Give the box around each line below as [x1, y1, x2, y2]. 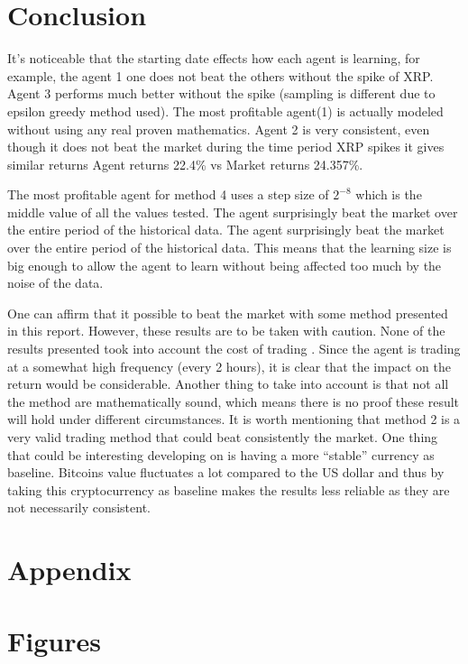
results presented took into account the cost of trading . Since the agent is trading [7, 339, 461, 358]
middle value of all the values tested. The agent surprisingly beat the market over [7, 202, 458, 221]
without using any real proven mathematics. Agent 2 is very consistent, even [7, 119, 430, 138]
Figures [7, 622, 101, 659]
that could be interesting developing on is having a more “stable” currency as [7, 445, 435, 464]
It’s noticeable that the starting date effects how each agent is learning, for [7, 49, 420, 68]
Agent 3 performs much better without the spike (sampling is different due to [7, 84, 436, 103]
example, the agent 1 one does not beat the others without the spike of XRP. [7, 66, 434, 85]
